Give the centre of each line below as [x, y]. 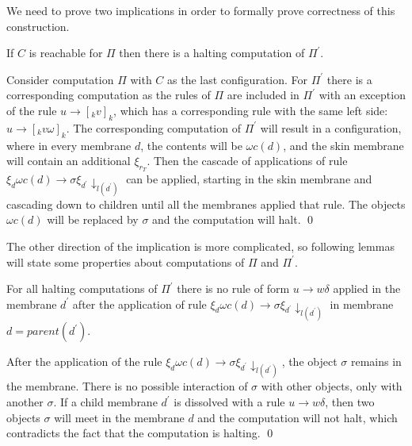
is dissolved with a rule [229, 402]
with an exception [362, 95]
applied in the [367, 288]
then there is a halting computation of [212, 53]
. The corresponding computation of [153, 127]
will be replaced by [93, 219]
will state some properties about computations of [126, 261]
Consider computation [60, 79]
